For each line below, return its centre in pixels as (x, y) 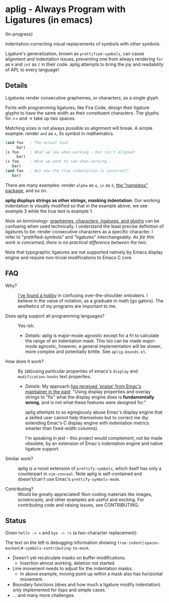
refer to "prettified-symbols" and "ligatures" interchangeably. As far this (80, 237)
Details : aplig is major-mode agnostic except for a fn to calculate (92, 335)
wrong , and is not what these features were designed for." (86, 402)
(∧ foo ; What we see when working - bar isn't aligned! (71, 152)
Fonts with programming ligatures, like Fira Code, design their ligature (77, 108)
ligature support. (42, 448)
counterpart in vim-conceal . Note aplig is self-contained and (80, 474)
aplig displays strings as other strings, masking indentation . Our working (82, 200)
